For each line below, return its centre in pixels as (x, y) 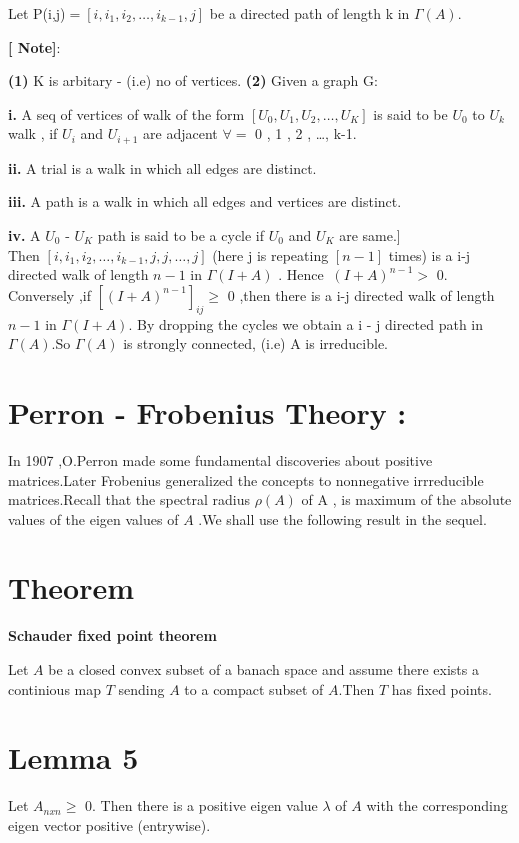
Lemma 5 (73, 757)
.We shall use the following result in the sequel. (342, 518)
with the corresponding (437, 805)
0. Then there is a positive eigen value (201, 805)
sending (141, 688)
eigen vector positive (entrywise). (109, 824)
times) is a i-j (429, 254)
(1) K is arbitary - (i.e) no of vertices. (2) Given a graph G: (193, 80)
